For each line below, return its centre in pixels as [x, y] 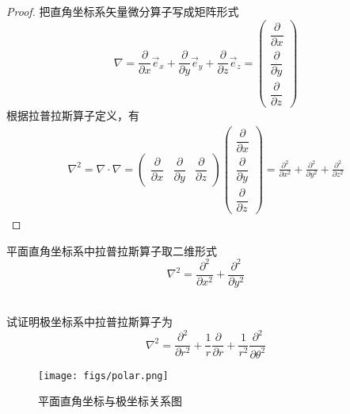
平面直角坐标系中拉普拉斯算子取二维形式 [112, 250]
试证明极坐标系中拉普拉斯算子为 [89, 322]
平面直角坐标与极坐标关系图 [110, 401]
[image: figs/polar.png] [103, 376]
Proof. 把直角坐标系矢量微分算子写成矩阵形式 [123, 11]
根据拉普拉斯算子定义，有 [73, 115]
